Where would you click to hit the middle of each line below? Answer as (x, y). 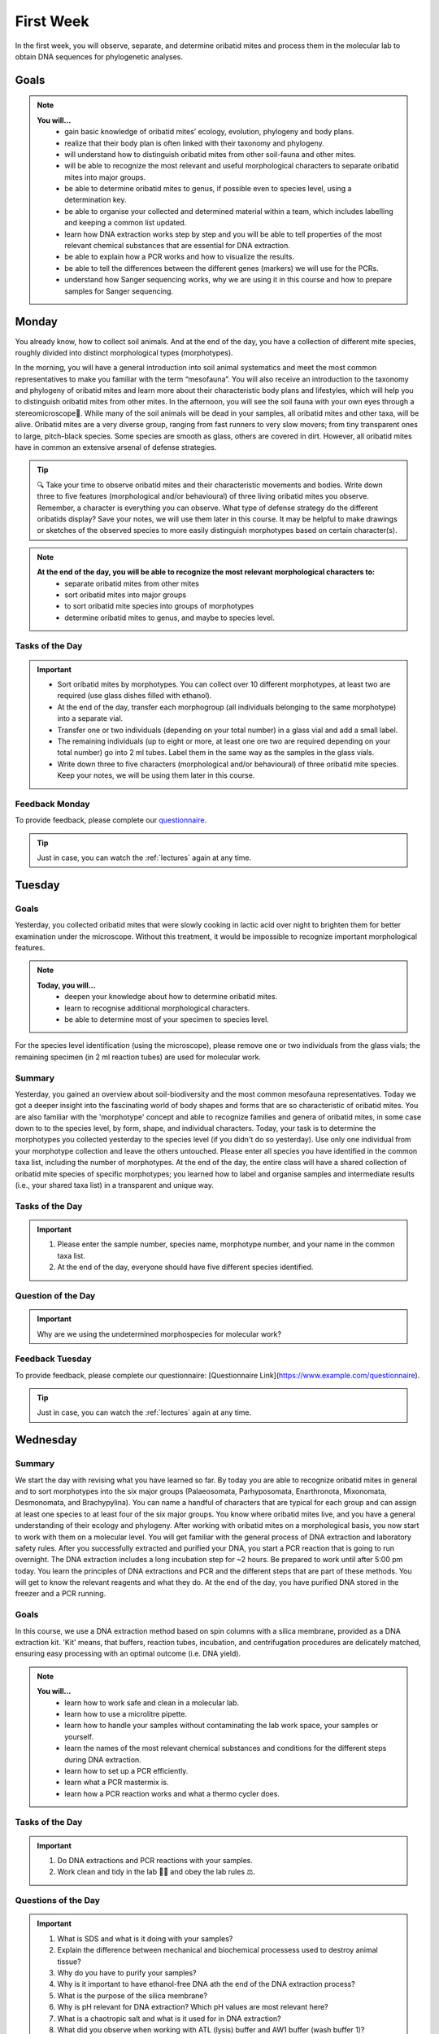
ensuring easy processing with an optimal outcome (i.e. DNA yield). (128, 1654)
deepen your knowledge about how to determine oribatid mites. (171, 997)
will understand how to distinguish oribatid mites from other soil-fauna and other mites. (211, 154)
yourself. (79, 1736)
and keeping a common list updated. (126, 223)
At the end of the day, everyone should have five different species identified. (185, 1267)
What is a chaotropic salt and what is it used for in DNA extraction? (169, 2019)
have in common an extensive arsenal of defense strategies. (116, 447)
